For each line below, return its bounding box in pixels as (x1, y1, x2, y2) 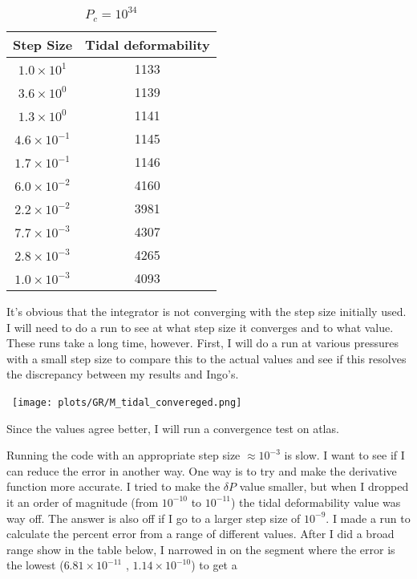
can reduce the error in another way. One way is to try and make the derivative (6, 462, 397, 479)
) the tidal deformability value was (231, 493, 401, 510)
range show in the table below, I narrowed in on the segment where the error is (6, 541, 395, 557)
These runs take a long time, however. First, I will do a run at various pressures (6, 334, 399, 351)
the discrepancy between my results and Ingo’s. (6, 366, 239, 383)
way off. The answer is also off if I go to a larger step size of (6, 509, 301, 526)
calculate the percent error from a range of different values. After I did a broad (6, 525, 395, 542)
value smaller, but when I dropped (239, 478, 409, 495)
